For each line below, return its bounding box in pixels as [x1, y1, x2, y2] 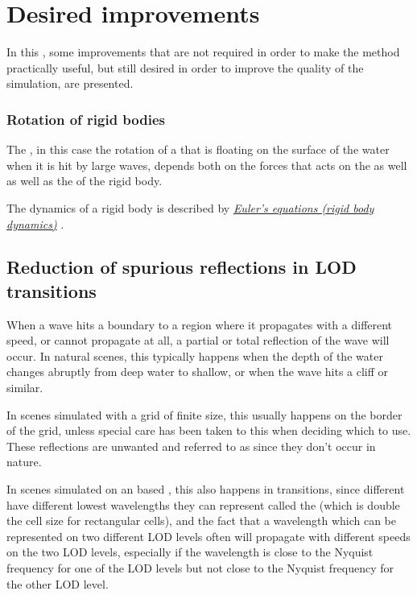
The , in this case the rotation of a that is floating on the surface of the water [6, 141, 390, 158]
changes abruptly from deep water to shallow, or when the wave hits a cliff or [6, 363, 389, 380]
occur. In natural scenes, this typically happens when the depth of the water [6, 347, 383, 364]
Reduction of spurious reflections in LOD [6, 254, 357, 279]
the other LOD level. [6, 575, 109, 592]
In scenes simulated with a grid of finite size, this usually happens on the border [6, 406, 403, 423]
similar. [6, 379, 43, 396]
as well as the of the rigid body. [6, 172, 163, 189]
